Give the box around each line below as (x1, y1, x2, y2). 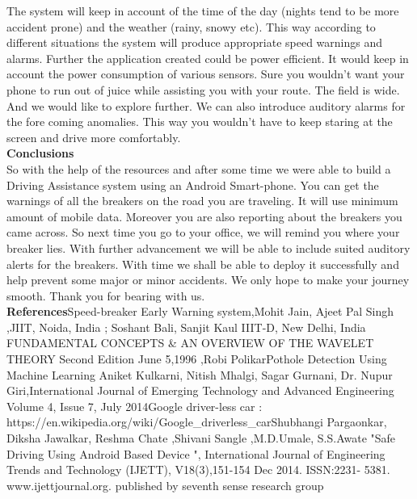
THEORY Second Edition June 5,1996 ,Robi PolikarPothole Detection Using (6, 350, 387, 367)
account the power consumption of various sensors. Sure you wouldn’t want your (6, 65, 405, 82)
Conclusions (6, 145, 74, 161)
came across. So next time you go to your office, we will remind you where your (6, 224, 400, 241)
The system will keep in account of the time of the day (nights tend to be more (6, 2, 399, 19)
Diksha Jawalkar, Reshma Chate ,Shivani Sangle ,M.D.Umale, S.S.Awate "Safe (6, 430, 396, 447)
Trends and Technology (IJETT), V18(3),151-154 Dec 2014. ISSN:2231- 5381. (6, 461, 390, 478)
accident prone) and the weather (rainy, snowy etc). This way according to (6, 18, 376, 35)
